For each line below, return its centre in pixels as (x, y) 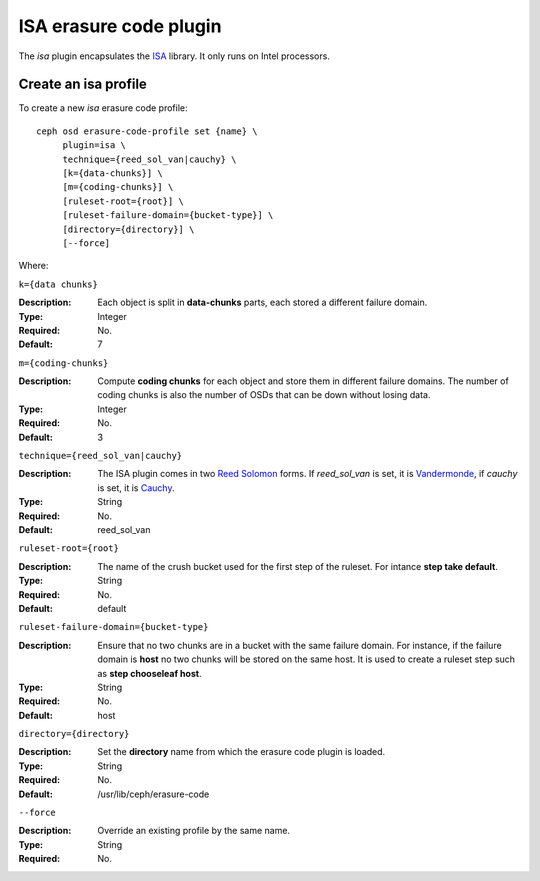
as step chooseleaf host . (149, 673)
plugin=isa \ (94, 145)
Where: (33, 266)
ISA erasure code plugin (120, 26)
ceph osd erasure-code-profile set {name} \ (147, 131)
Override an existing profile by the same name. (193, 831)
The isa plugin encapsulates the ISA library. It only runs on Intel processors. (174, 56)
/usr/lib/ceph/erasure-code (153, 794)
